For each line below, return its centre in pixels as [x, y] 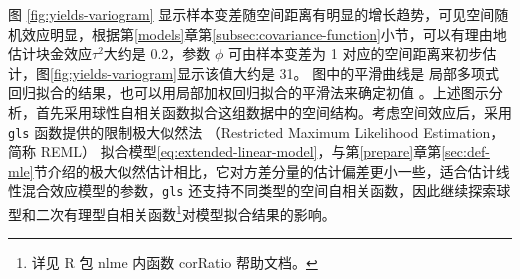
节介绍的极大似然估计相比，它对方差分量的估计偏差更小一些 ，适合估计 [264, 170]
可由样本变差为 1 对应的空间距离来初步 [355, 53]
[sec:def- [465, 151]
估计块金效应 [50, 53]
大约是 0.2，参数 [157, 53]
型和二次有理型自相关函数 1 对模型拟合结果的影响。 [172, 212]
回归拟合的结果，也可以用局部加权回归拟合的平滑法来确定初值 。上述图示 [248, 92]
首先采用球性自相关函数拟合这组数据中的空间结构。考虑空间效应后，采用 [273, 111]
